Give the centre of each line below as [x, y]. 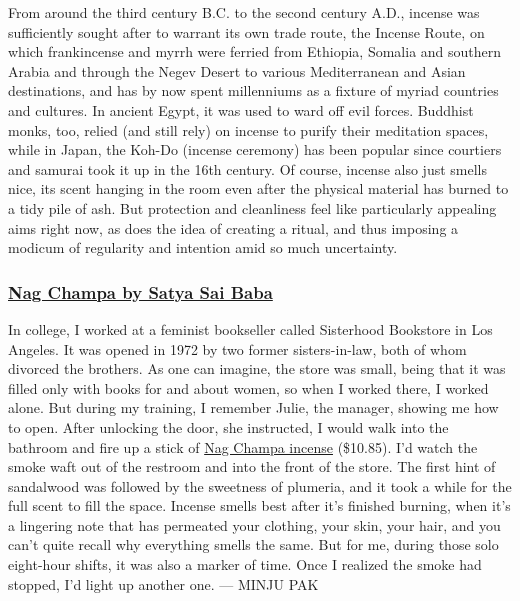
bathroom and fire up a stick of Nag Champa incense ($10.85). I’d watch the [243, 446]
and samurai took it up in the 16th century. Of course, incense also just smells [247, 168]
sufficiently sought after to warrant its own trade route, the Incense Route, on [246, 31]
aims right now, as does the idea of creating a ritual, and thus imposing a [233, 227]
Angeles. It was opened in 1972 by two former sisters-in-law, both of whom [237, 348]
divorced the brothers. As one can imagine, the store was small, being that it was [257, 368]
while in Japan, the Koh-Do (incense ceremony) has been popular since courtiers [255, 149]
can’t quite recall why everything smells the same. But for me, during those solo [253, 544]
